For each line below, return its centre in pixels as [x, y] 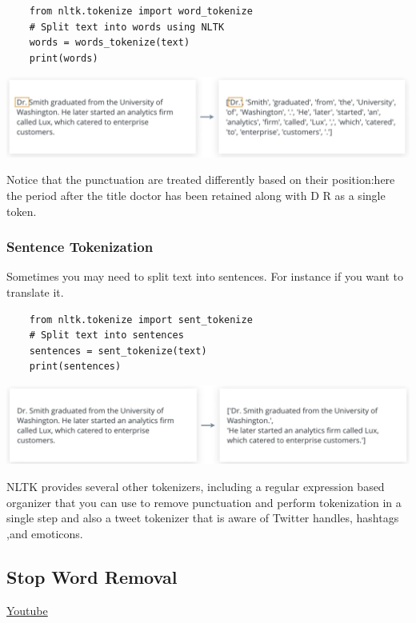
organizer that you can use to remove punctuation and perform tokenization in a [204, 502]
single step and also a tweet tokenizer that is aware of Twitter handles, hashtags [203, 518]
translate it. [35, 292]
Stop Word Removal [92, 576]
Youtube [27, 610]
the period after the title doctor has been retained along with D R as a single [196, 195]
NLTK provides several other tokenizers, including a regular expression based [196, 486]
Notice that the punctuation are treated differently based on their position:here [201, 180]
